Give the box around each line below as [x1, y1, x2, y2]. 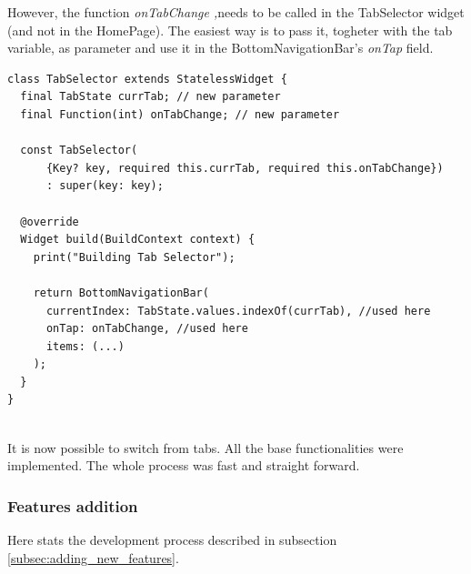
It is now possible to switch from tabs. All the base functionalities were [7, 438, 404, 457]
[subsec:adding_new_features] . [7, 548, 179, 567]
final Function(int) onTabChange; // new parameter [20, 107, 340, 121]
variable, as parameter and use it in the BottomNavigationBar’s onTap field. [7, 38, 434, 57]
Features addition [7, 494, 138, 517]
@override [20, 215, 79, 228]
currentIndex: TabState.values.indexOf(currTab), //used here [45, 304, 431, 317]
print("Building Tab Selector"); [33, 250, 235, 264]
